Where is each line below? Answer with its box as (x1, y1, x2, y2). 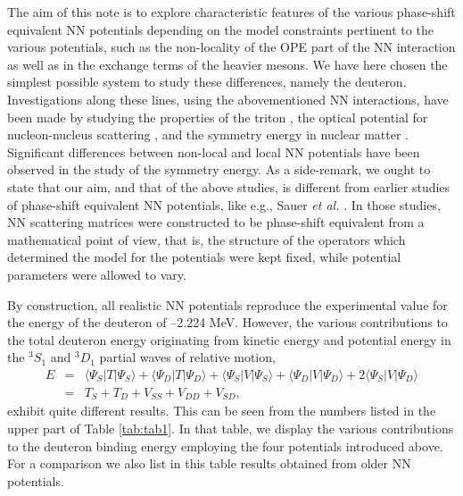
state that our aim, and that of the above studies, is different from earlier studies (7, 177, 451, 196)
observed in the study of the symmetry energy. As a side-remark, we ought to (7, 160, 431, 179)
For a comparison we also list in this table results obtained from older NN (7, 454, 411, 473)
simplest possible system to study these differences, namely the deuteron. (7, 72, 407, 91)
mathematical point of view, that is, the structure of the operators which (7, 230, 406, 248)
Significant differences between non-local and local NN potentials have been (7, 142, 420, 161)
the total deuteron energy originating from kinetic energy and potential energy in (7, 330, 451, 349)
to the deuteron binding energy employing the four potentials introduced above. (7, 436, 443, 455)
